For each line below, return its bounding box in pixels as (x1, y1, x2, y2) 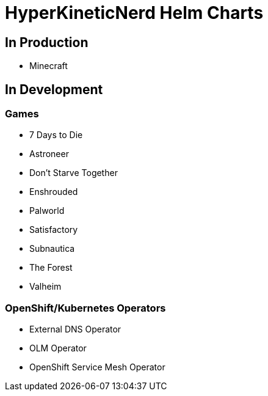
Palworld (29, 205, 65, 216)
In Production (5, 34, 89, 50)
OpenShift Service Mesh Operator (29, 362, 165, 373)
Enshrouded (29, 186, 78, 197)
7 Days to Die (29, 130, 83, 141)
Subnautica (29, 243, 75, 254)
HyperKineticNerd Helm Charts (5, 2, 264, 23)
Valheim (29, 281, 62, 292)
